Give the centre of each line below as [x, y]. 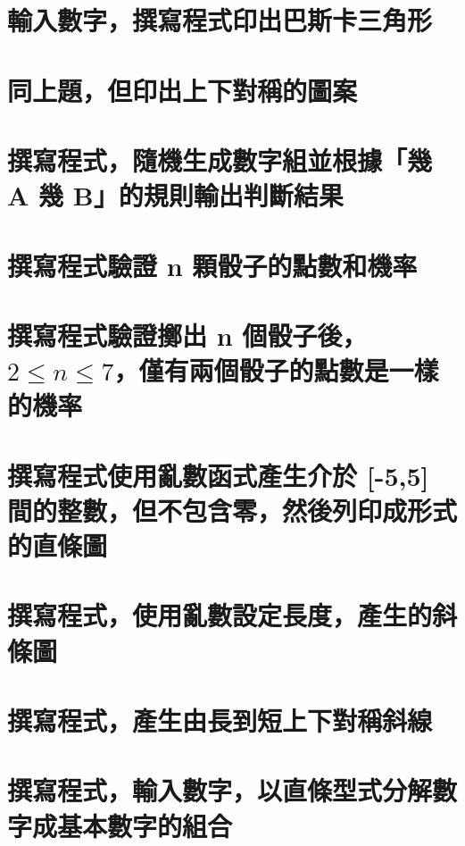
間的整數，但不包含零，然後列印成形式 [232, 510]
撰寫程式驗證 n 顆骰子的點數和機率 [212, 265]
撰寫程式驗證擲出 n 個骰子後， [187, 335]
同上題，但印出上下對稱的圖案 [183, 90]
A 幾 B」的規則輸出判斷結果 [175, 195]
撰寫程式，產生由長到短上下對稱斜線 [220, 720]
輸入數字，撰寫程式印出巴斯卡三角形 [220, 20]
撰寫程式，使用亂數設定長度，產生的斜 [232, 615]
